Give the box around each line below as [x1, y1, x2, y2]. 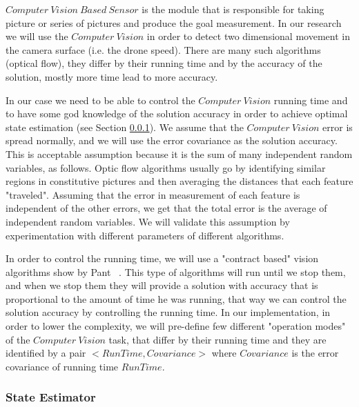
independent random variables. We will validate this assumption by [6, 214, 290, 228]
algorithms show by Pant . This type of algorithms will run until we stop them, [6, 264, 346, 279]
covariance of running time [6, 359, 119, 373]
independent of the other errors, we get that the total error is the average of [6, 201, 327, 215]
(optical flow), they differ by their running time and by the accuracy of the [6, 56, 322, 70]
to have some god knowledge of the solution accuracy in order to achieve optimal [6, 106, 348, 121]
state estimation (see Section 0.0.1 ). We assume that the [6, 119, 244, 134]
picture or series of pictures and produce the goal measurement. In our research [6, 15, 342, 30]
